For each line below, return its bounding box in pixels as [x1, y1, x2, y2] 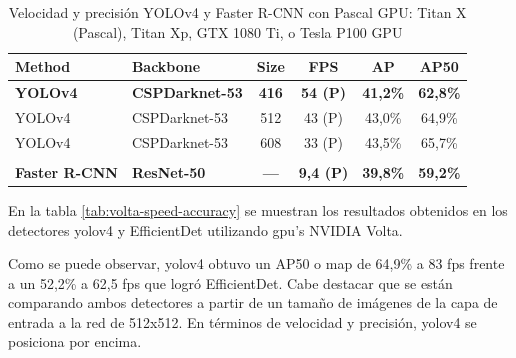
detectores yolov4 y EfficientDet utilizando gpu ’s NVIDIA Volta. [8, 219, 403, 240]
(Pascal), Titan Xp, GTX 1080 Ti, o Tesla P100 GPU [72, 21, 403, 42]
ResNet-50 [131, 161, 206, 182]
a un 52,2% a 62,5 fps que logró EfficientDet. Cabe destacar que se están [8, 272, 453, 293]
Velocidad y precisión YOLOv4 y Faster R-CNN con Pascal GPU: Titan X [8, 2, 467, 22]
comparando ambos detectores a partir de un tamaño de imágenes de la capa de [8, 292, 498, 313]
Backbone [131, 56, 201, 77]
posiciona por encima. [8, 331, 142, 352]
